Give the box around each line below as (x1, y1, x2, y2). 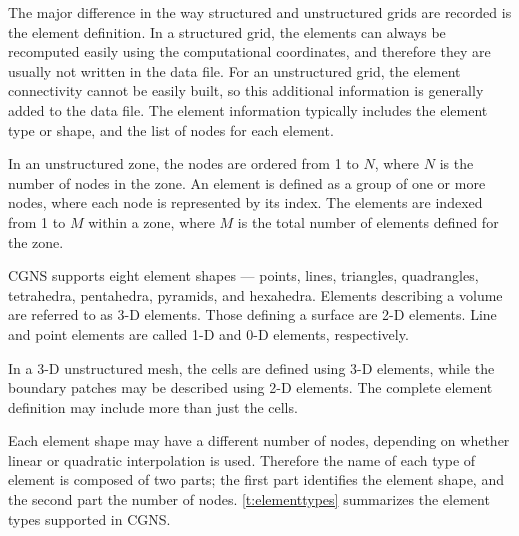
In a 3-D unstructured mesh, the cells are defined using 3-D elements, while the (8, 357, 495, 378)
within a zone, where (88, 211, 215, 232)
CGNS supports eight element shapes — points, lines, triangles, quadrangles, (8, 265, 479, 286)
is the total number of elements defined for (237, 211, 499, 232)
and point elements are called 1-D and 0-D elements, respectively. (8, 323, 409, 344)
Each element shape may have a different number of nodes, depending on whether (8, 430, 510, 451)
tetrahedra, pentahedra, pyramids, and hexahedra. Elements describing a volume (8, 284, 503, 305)
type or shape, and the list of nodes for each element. (8, 119, 334, 140)
